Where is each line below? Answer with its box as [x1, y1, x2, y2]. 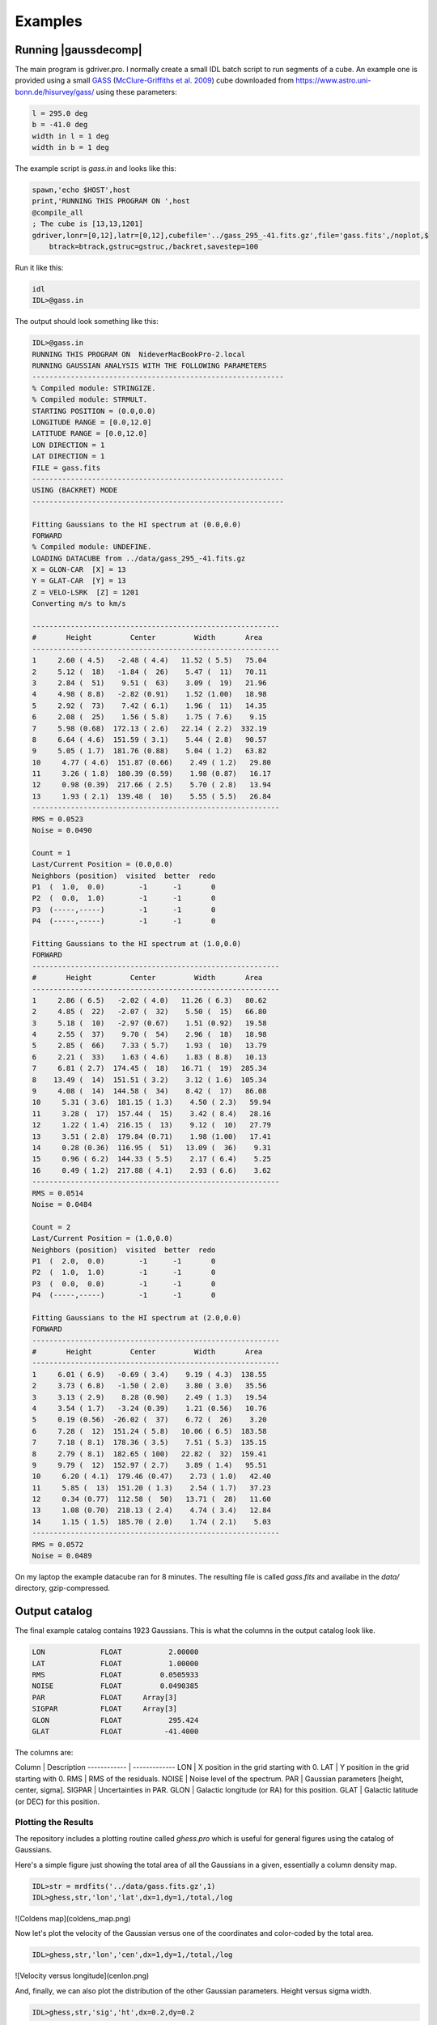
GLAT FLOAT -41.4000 [32, 1727, 199, 1737]
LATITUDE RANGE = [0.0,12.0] [32, 429, 148, 438]
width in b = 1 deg [32, 143, 109, 151]
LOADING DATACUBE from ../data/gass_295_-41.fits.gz [32, 553, 246, 563]
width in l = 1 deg [32, 131, 109, 141]
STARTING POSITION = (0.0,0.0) [32, 406, 157, 416]
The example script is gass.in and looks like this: [15, 163, 177, 173]
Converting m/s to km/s [32, 599, 127, 608]
